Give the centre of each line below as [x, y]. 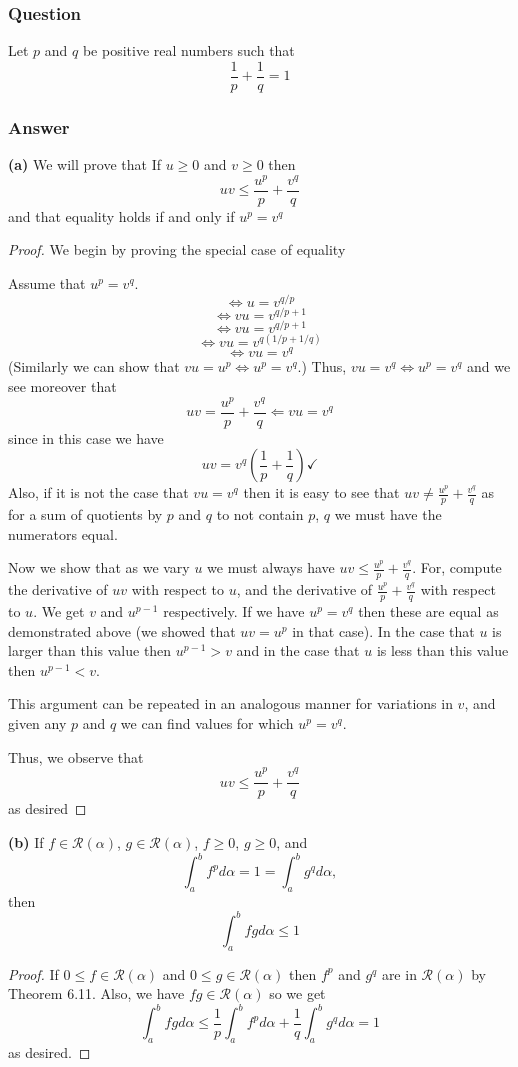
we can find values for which [207, 722]
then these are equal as [428, 611]
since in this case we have [86, 437]
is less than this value [442, 650]
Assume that [47, 283]
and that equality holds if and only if [121, 215]
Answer [39, 126]
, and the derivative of [304, 589]
